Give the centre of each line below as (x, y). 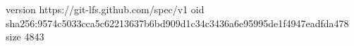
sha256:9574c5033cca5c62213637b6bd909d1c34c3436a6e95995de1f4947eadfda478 (177, 23)
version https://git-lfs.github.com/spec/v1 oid (105, 9)
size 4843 (25, 37)
